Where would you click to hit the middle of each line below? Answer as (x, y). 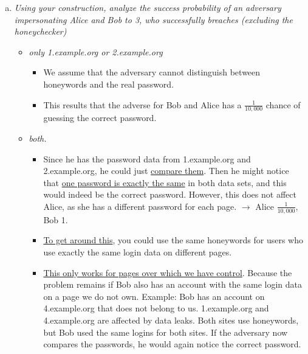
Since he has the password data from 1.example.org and (147, 158)
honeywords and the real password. (109, 84)
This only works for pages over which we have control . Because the (168, 272)
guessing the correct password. (100, 118)
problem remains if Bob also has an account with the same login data (173, 284)
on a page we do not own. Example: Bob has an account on (154, 296)
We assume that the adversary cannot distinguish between (152, 72)
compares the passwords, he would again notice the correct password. (172, 344)
